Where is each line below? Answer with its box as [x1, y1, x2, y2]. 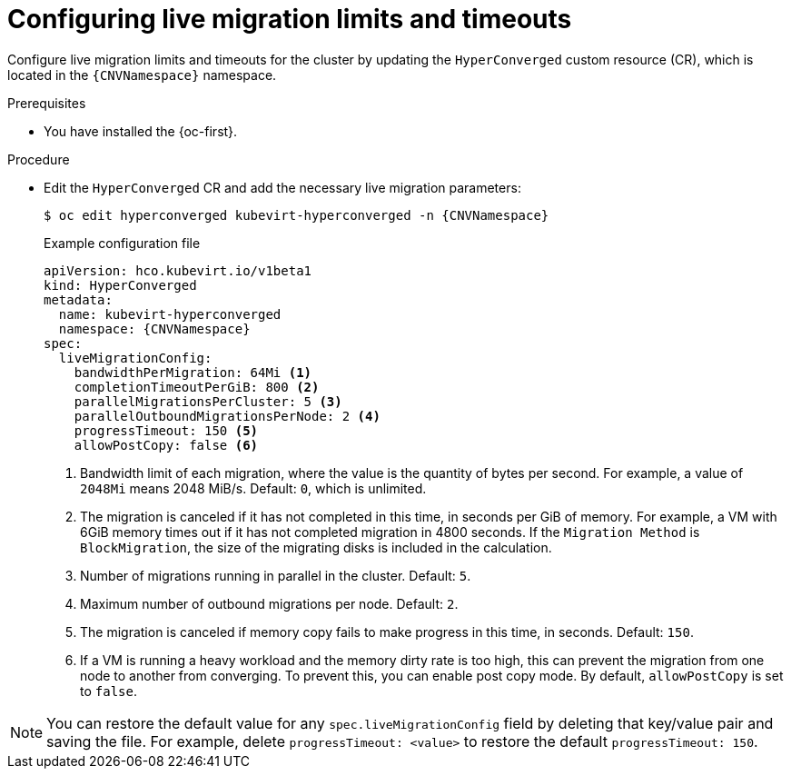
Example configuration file [44, 234, 201, 251]
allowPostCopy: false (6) [74, 437, 259, 453]
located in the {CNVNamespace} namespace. [7, 66, 277, 83]
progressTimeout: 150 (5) [74, 423, 259, 438]
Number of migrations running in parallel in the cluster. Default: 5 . [80, 567, 471, 583]
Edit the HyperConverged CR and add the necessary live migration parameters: [44, 179, 521, 195]
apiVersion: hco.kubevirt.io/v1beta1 [44, 263, 312, 278]
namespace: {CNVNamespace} [58, 321, 251, 336]
